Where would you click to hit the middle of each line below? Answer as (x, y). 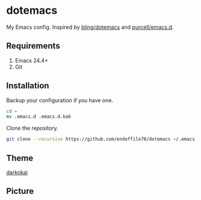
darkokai (17, 172)
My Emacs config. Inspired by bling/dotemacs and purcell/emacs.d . (90, 27)
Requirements (33, 46)
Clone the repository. (32, 128)
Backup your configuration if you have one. (60, 100)
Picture (20, 191)
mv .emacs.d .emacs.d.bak (39, 117)
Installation (28, 86)
